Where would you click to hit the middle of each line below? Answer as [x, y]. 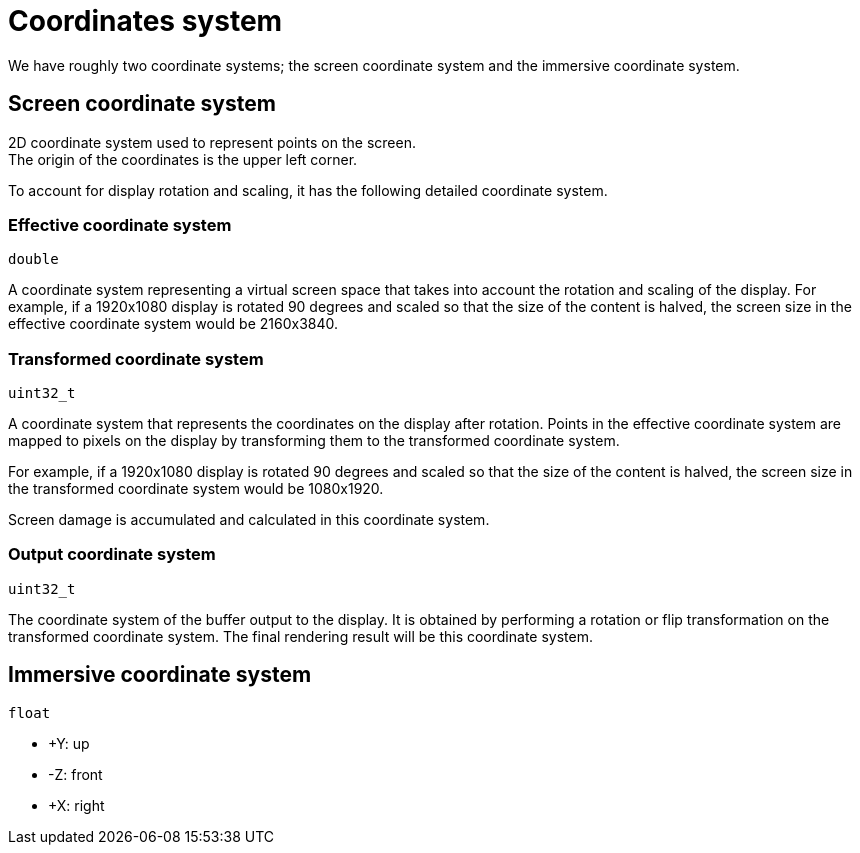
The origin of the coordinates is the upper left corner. [183, 159]
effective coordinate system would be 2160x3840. [173, 324]
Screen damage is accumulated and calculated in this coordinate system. [249, 520]
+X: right [76, 805]
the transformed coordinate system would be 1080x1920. [196, 489]
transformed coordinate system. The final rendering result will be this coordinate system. [300, 636]
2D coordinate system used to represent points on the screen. [212, 142]
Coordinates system [145, 21]
